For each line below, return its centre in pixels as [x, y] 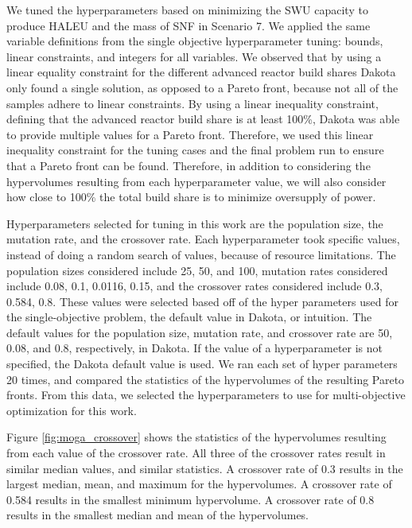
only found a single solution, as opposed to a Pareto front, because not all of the [202, 87]
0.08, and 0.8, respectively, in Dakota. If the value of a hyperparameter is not [195, 348]
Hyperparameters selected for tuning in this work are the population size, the [195, 223]
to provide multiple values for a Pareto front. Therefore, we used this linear [190, 134]
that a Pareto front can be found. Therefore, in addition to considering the [189, 165]
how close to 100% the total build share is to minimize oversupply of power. [191, 197]
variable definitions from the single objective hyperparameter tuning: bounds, [195, 41]
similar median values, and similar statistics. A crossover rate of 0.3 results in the [205, 468]
